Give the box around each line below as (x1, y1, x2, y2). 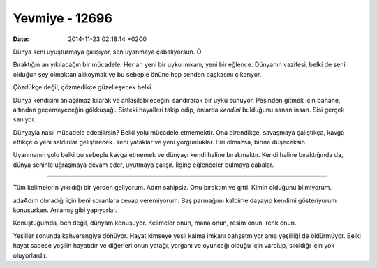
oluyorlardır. (13, 251, 48, 260)
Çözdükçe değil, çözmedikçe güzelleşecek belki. (13, 83, 154, 91)
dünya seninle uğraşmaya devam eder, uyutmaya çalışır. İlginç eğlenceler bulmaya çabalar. (13, 161, 274, 169)
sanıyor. (13, 115, 36, 124)
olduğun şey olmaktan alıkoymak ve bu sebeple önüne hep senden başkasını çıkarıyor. (13, 70, 262, 78)
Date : (13, 35, 29, 43)
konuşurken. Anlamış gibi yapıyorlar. (13, 206, 118, 214)
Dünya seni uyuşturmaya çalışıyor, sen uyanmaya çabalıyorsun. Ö (13, 47, 202, 56)
